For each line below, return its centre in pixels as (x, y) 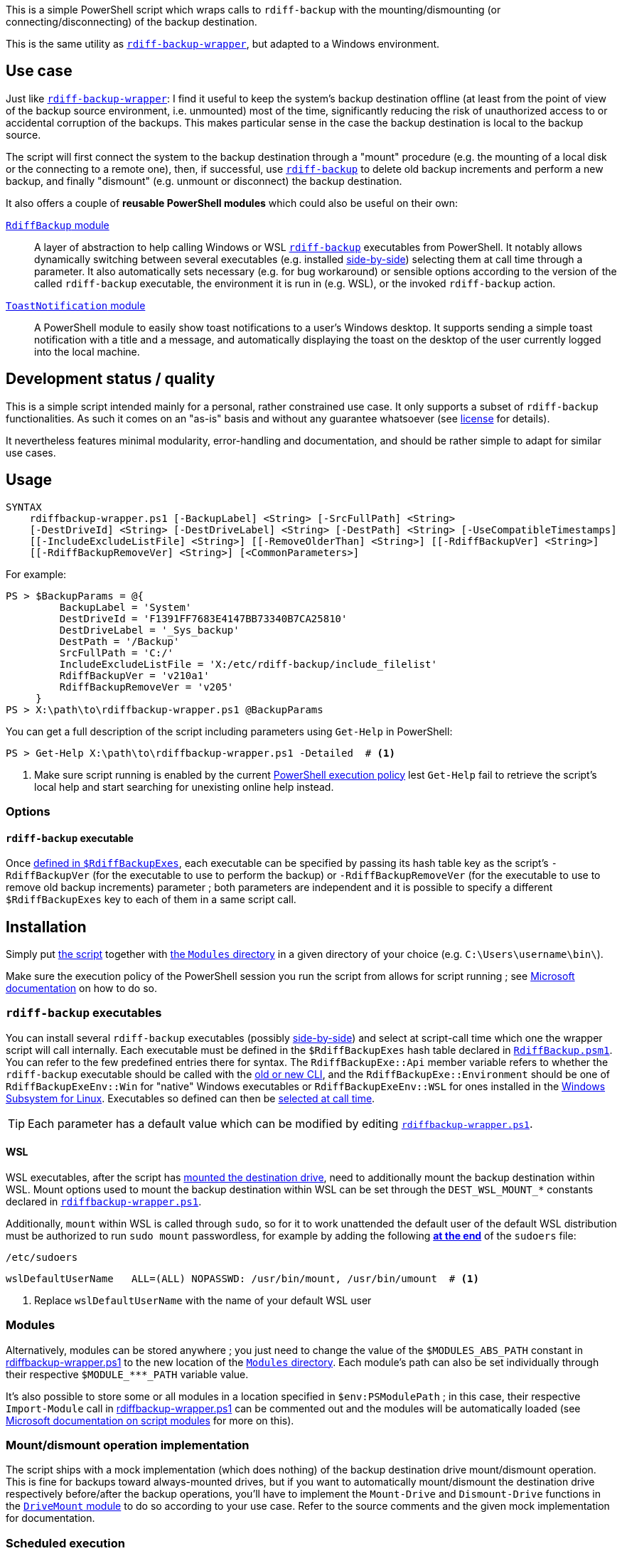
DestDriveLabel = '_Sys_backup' (149, 630)
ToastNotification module (76, 305)
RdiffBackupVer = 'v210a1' (134, 675)
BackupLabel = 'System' (125, 607)
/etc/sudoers (42, 1257)
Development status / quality (111, 379)
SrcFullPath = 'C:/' (117, 652)
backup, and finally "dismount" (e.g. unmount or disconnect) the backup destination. (204, 181)
